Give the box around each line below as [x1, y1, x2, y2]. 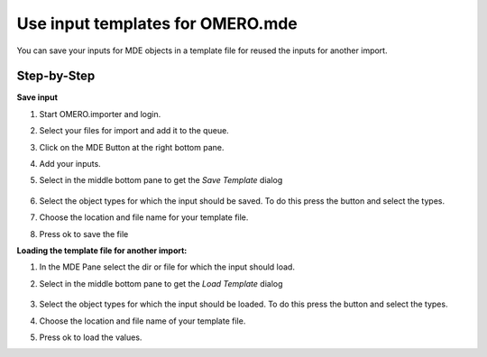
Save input [16, 92, 59, 103]
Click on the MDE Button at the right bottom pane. [39, 142, 225, 152]
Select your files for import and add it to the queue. [39, 125, 229, 136]
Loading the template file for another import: [16, 244, 188, 256]
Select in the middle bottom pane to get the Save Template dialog [39, 175, 283, 186]
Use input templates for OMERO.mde [16, 14, 298, 33]
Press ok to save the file [39, 228, 129, 239]
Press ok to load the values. [39, 332, 142, 343]
